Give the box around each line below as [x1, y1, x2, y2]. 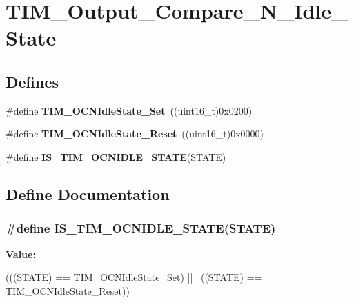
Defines [6, 70, 59, 92]
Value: [6, 246, 36, 261]
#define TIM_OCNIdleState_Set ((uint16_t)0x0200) [6, 103, 253, 117]
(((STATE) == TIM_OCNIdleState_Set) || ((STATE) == [6, 270, 262, 284]
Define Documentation [6, 183, 170, 204]
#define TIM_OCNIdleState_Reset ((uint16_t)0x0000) [6, 126, 264, 141]
